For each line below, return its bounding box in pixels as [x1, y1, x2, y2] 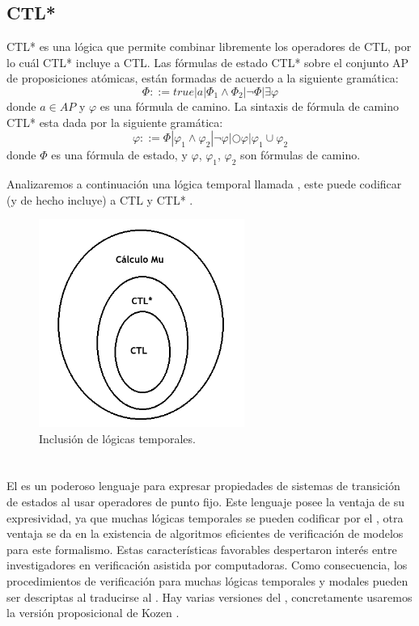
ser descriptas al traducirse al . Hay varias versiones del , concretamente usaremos [6, 588, 413, 605]
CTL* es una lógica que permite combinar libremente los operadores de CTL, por [6, 38, 412, 55]
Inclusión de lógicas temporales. [39, 429, 196, 446]
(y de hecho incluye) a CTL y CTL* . [6, 191, 193, 208]
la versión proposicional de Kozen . [6, 604, 180, 621]
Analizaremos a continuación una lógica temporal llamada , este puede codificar [6, 175, 402, 192]
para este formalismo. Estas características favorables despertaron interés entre [6, 540, 397, 557]
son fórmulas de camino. [240, 146, 361, 163]
